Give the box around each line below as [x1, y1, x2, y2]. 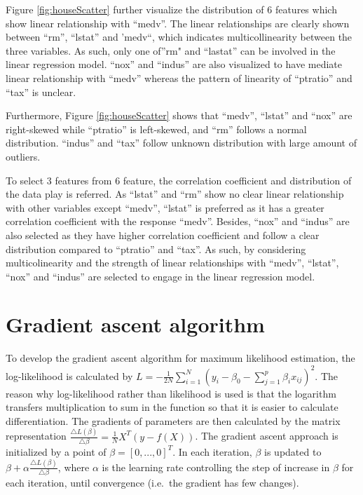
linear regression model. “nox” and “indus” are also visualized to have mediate [6, 57, 343, 72]
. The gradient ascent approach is [195, 428, 338, 443]
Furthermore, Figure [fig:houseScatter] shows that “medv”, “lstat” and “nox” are [6, 108, 352, 123]
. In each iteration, [172, 444, 252, 459]
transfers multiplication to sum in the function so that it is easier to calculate [6, 400, 338, 414]
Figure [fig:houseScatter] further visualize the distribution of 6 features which [6, 2, 337, 16]
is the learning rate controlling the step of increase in [102, 459, 330, 474]
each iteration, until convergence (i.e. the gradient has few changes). [6, 475, 299, 490]
